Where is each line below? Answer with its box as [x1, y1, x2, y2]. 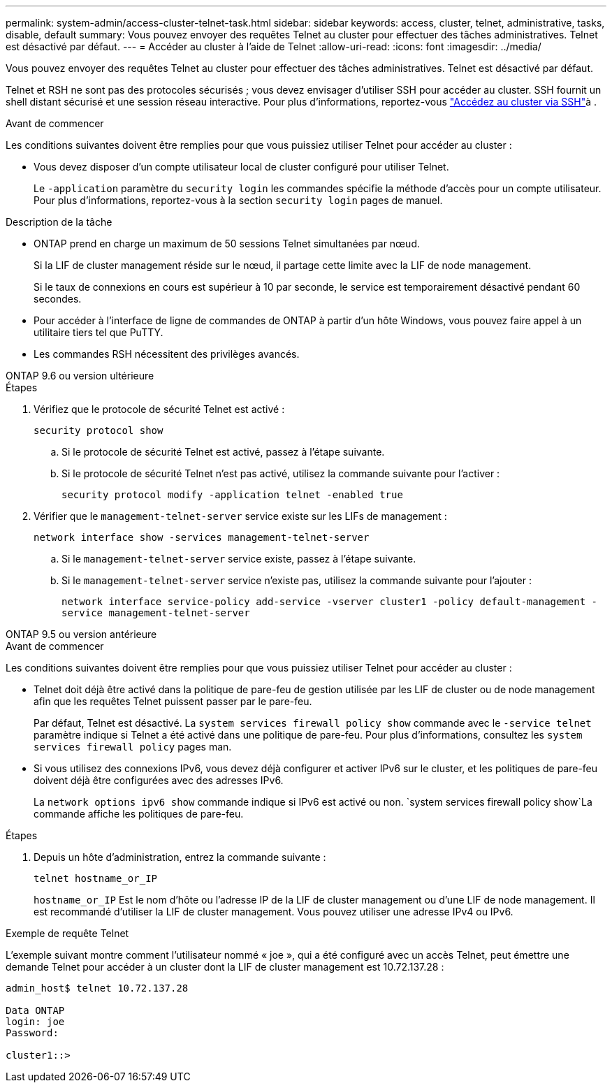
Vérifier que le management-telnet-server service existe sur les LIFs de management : [34, 510, 447, 522]
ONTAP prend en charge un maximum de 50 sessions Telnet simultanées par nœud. [34, 238, 420, 249]
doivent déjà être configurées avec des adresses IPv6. [34, 774, 284, 786]
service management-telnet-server [61, 607, 250, 618]
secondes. [34, 293, 82, 305]
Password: [6, 1027, 59, 1038]
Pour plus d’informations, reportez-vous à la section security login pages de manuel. [34, 194, 443, 206]
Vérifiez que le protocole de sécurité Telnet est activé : [34, 403, 285, 415]
